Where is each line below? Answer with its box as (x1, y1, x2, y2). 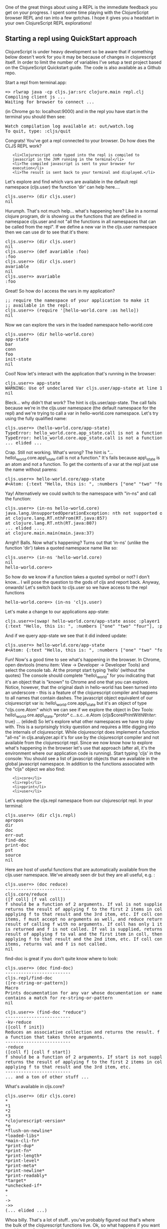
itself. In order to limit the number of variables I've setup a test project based (5, 59, 162, 65)
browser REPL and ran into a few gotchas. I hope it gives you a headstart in (5, 15, 159, 20)
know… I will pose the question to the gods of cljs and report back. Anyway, (5, 579, 160, 585)
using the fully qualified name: (5, 416, 67, 422)
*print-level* (5, 1157, 40, 1163)
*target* (5, 1177, 26, 1183)
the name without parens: (5, 466, 58, 472)
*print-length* (5, 1152, 42, 1158)
